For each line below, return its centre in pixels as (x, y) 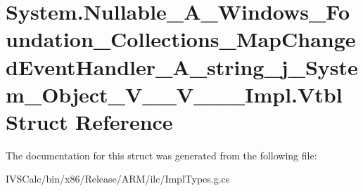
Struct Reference (89, 121)
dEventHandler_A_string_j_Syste (182, 66)
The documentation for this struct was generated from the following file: (161, 155)
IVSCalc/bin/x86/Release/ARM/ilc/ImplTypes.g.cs (118, 179)
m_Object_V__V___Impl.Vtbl (174, 94)
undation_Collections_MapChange (181, 39)
